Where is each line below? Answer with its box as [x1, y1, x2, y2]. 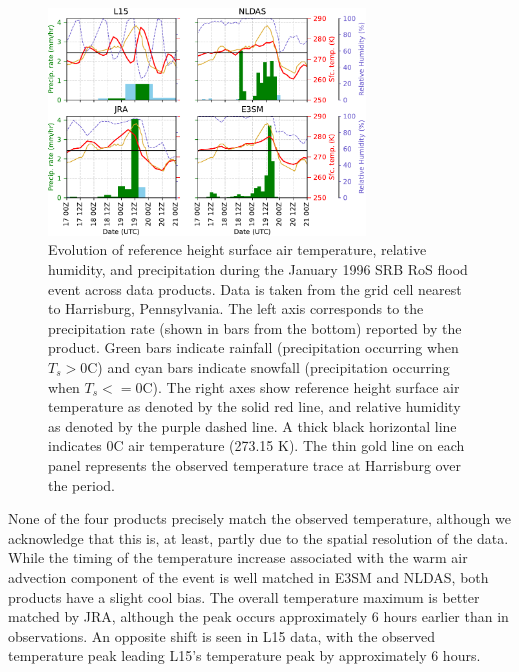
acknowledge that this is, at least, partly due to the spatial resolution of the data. [8, 527, 509, 548]
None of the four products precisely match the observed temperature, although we [8, 508, 511, 529]
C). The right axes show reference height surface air [142, 376, 460, 397]
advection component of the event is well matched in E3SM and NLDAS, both [8, 566, 489, 587]
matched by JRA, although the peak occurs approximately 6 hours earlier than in [8, 606, 509, 627]
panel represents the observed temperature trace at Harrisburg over [48, 454, 461, 475]
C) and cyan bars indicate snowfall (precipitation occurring [87, 356, 450, 377]
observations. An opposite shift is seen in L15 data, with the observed [8, 625, 436, 646]
